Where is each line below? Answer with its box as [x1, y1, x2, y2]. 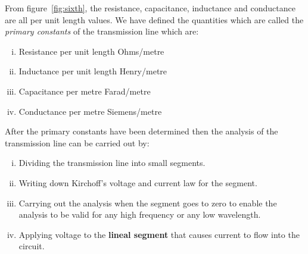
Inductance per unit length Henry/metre [18, 65, 167, 77]
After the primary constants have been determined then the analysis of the [5, 125, 278, 137]
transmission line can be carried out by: [5, 136, 150, 149]
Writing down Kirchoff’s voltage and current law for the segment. [18, 176, 257, 189]
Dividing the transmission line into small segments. [18, 156, 206, 169]
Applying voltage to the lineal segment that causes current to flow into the [18, 228, 300, 240]
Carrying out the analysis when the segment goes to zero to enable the [18, 196, 277, 209]
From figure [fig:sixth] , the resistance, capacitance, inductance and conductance [5, 2, 295, 14]
